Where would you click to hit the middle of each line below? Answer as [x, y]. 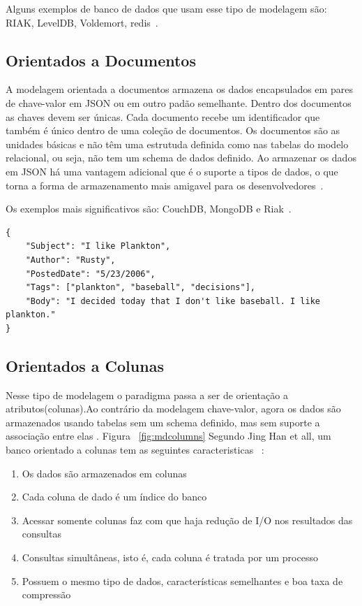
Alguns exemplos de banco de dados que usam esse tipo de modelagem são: [166, 8]
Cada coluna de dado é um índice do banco [114, 497]
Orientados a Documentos [101, 60]
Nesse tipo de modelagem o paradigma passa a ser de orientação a [147, 395]
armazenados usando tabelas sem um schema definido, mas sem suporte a [163, 422]
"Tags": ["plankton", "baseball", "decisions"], [140, 288]
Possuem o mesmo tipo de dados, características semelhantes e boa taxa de [182, 580]
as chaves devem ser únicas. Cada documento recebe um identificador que [163, 116]
